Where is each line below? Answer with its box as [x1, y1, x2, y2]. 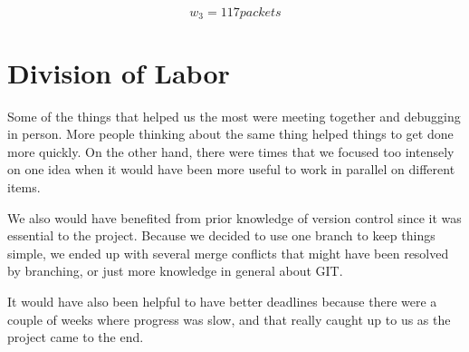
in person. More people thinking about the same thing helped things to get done [7, 124, 454, 143]
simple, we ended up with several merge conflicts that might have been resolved [7, 243, 449, 262]
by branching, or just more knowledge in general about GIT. [7, 261, 343, 280]
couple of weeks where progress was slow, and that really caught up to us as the [7, 309, 451, 328]
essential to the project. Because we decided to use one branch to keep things [7, 226, 435, 245]
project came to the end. [7, 328, 144, 347]
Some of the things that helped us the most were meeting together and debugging [7, 106, 461, 125]
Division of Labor [7, 54, 230, 91]
